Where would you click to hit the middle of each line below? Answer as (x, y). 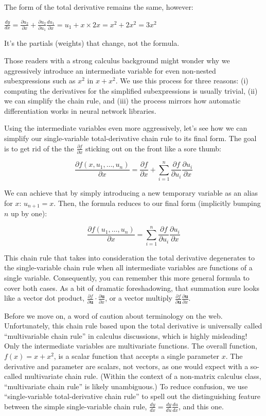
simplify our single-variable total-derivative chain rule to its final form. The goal (130, 138)
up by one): (29, 213)
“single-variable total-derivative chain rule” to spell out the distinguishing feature (132, 396)
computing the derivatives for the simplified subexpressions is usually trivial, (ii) (131, 90)
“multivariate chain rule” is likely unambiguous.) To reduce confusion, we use (126, 386)
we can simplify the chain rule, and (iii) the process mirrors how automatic (122, 101)
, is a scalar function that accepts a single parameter (137, 356)
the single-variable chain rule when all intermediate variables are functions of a (128, 267)
